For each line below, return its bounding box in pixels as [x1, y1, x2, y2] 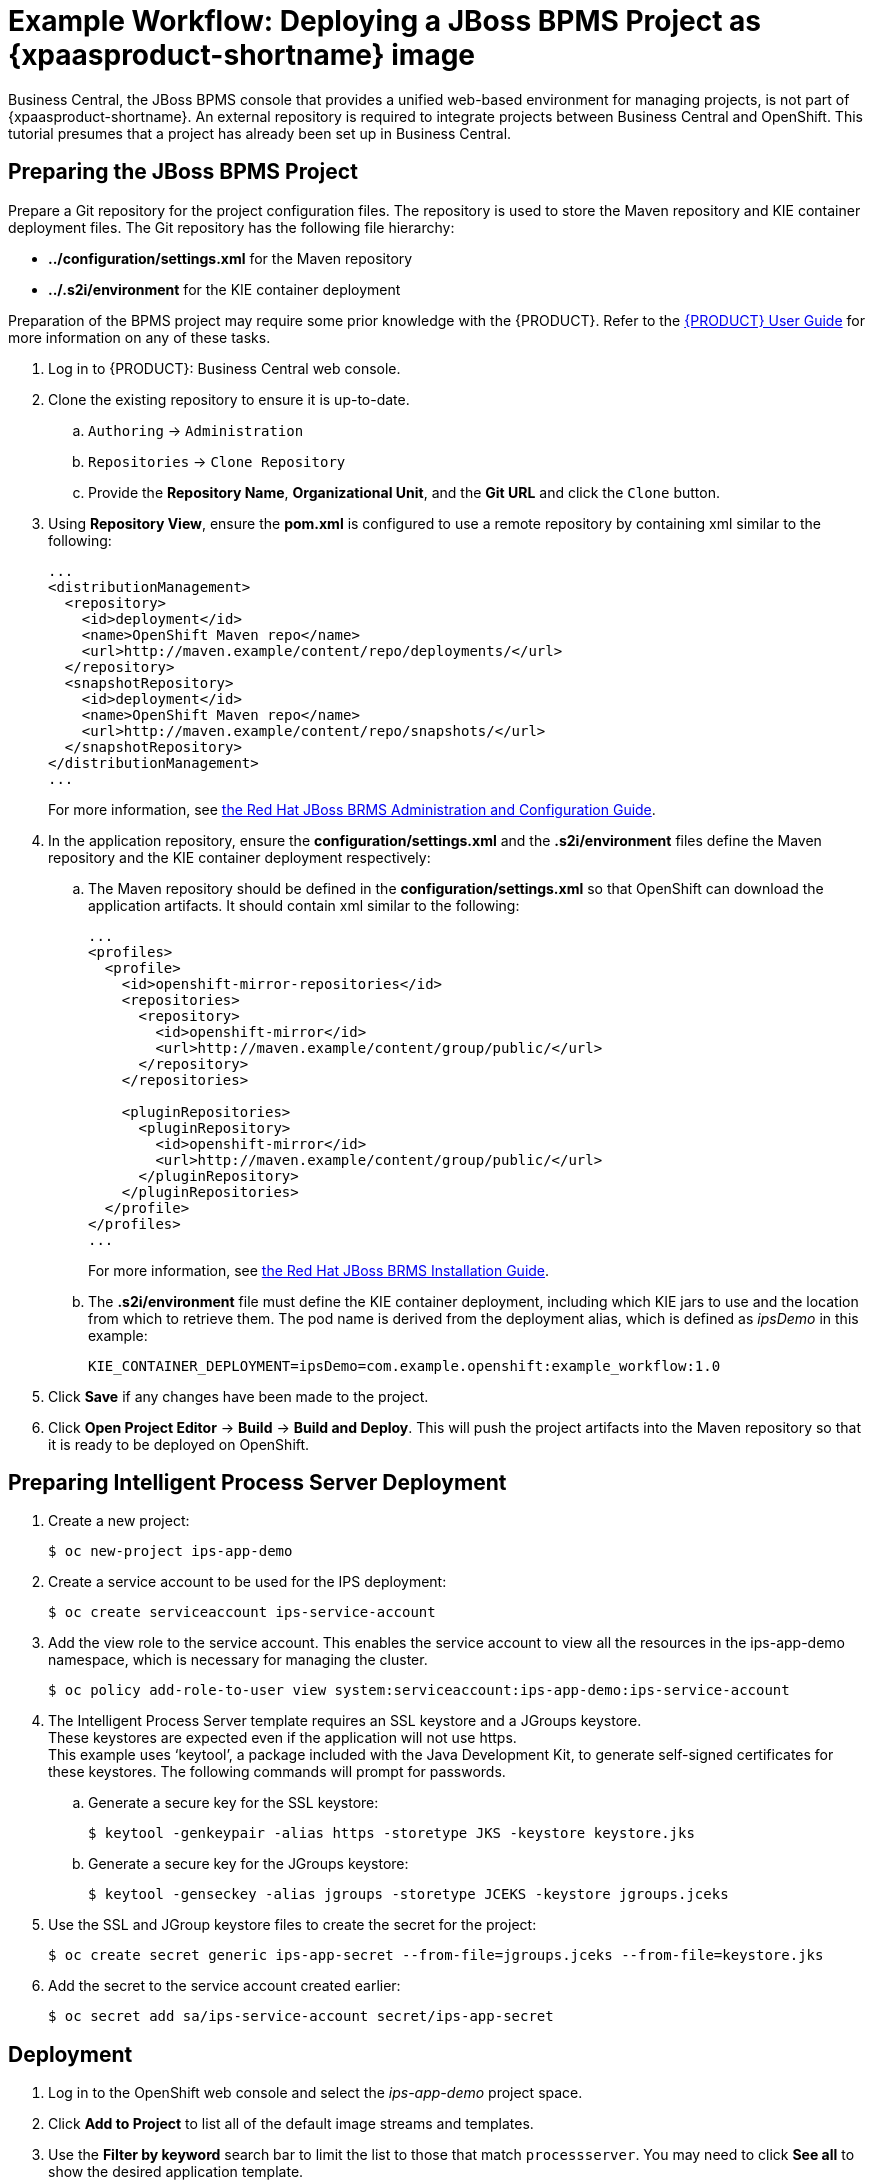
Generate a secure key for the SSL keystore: [88, 1794, 379, 1812]
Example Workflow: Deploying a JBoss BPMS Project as [8, 4, 762, 38]
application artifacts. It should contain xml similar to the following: [88, 896, 520, 914]
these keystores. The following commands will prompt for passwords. [48, 1763, 506, 1781]
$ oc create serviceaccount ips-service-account [48, 1604, 436, 1621]
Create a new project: [48, 1512, 190, 1530]
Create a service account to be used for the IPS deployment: [48, 1573, 447, 1591]
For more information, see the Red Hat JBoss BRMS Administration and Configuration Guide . [48, 800, 656, 818]
